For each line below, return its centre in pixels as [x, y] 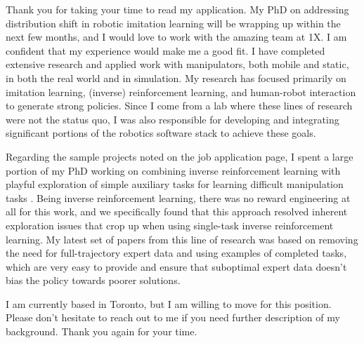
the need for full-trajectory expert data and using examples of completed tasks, [176, 253]
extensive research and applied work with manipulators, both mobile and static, [177, 64]
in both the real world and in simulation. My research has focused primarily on [176, 78]
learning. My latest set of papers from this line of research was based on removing [182, 239]
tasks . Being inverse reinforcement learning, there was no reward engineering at [178, 197]
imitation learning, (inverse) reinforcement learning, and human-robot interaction [181, 92]
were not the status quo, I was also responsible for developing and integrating [173, 119]
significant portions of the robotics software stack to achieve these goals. [161, 133]
